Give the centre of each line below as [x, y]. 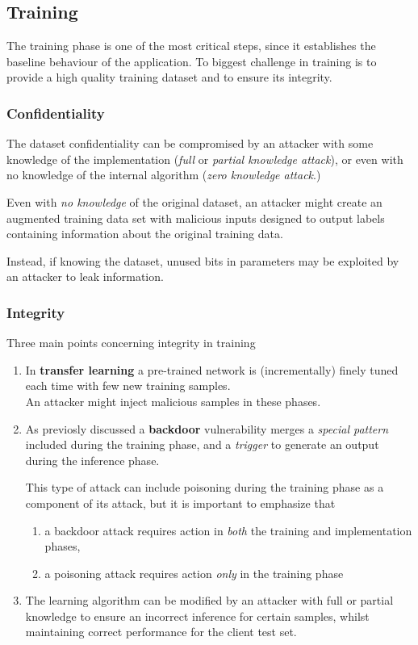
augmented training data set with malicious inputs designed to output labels [196, 218]
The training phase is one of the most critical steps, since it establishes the [191, 46]
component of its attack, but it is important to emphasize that [180, 503]
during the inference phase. [92, 460]
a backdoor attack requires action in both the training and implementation [228, 530]
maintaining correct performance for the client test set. [161, 632]
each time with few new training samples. [128, 385]
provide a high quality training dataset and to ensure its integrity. [169, 77]
